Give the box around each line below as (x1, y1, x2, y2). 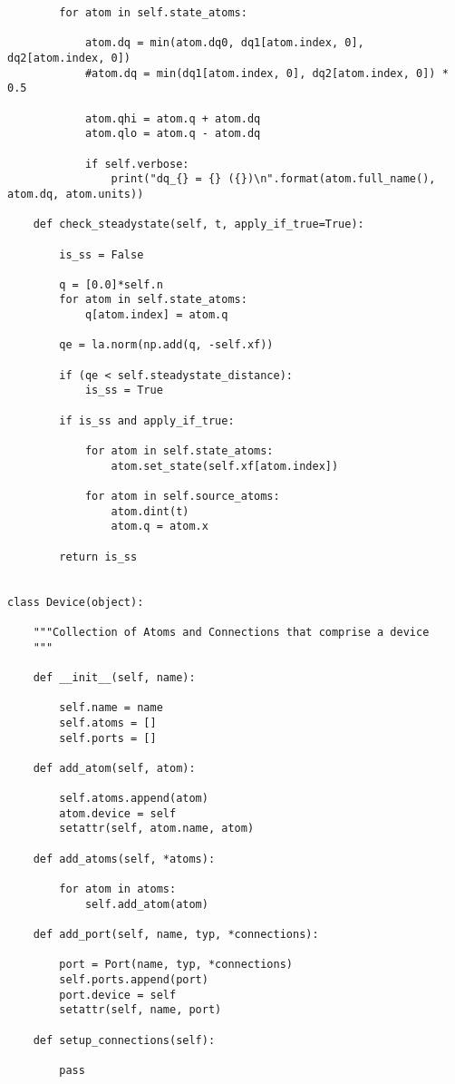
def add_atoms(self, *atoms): (33, 852, 216, 865)
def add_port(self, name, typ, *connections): (33, 928, 319, 942)
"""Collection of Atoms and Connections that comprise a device (33, 625, 430, 639)
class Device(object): (7, 595, 144, 609)
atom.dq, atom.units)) (7, 187, 144, 200)
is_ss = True (84, 384, 163, 397)
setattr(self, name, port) (59, 1003, 222, 1017)
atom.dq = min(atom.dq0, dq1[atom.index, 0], (84, 36, 364, 50)
